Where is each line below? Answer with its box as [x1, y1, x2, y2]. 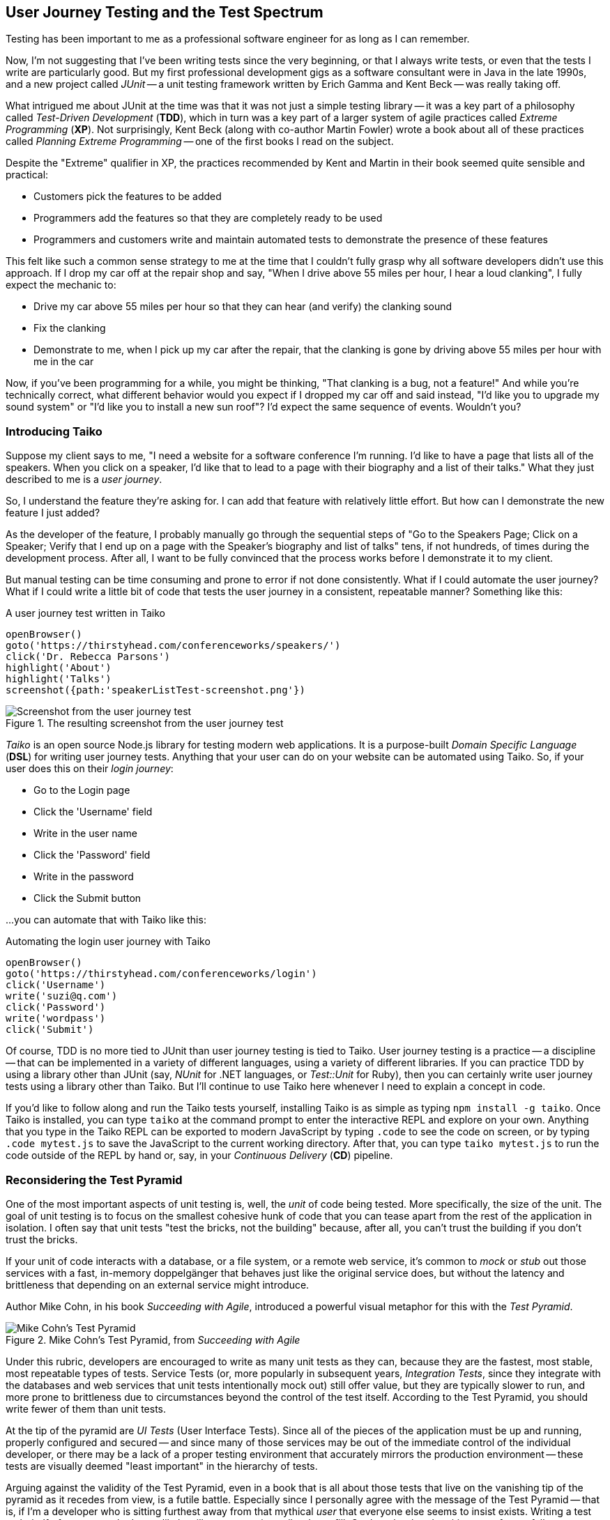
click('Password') [6, 1001, 106, 1013]
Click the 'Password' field [33, 849, 151, 861]
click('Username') [6, 979, 106, 991]
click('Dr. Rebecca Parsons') [6, 651, 171, 663]
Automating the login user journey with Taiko [6, 935, 211, 948]
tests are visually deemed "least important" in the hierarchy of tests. [6, 1459, 318, 1472]
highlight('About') [6, 662, 112, 674]
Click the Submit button [33, 892, 142, 905]
